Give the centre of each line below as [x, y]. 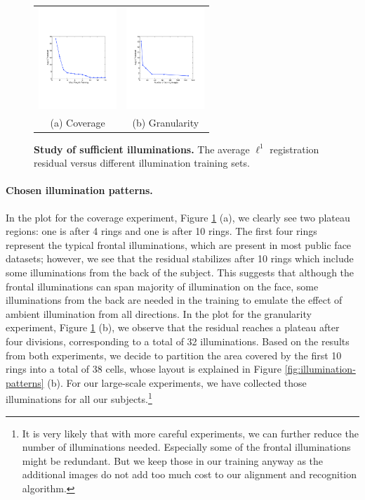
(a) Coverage [78, 122]
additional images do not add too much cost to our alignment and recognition [190, 474]
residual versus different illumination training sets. [142, 163]
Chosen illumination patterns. [79, 190]
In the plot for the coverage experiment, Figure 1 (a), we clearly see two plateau [178, 217]
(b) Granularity [166, 122]
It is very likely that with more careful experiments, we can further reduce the [190, 433]
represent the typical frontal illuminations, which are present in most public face [179, 244]
